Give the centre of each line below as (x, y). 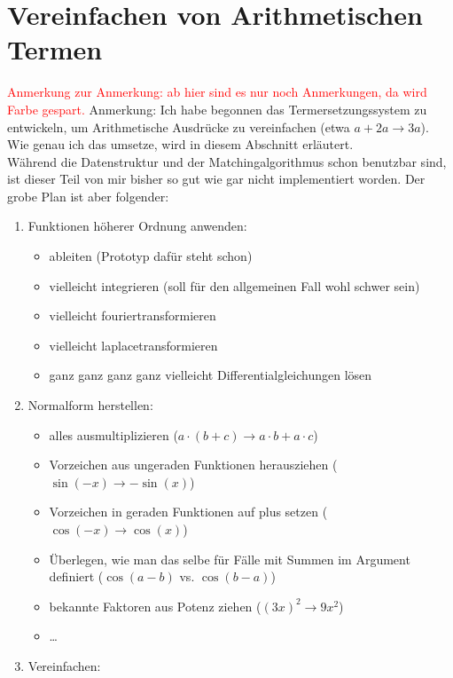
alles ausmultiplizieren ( (113, 434)
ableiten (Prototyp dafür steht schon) (151, 256)
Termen (55, 49)
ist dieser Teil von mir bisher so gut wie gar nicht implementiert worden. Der (216, 179)
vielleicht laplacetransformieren (133, 345)
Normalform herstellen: (90, 405)
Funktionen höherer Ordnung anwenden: (137, 226)
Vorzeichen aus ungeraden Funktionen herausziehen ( (193, 465)
